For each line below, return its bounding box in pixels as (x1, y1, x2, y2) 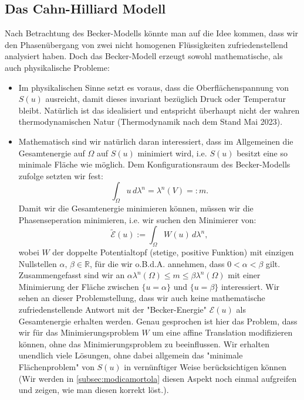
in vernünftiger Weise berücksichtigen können (124, 361, 287, 373)
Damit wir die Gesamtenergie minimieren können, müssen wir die (18, 202, 254, 214)
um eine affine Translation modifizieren (152, 326, 293, 339)
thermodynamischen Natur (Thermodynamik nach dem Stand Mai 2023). (18, 115, 283, 128)
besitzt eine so (237, 146, 288, 159)
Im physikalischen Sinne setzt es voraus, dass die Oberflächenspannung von (18, 81, 289, 93)
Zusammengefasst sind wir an (18, 269, 125, 281)
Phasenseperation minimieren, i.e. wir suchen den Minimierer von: (18, 213, 256, 225)
